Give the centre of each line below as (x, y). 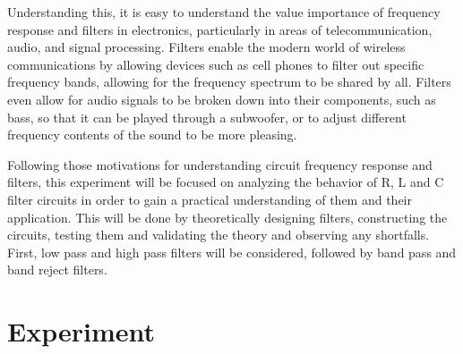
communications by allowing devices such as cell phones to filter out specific (216, 64)
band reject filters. (57, 270)
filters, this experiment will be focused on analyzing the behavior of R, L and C (226, 182)
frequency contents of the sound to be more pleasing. (152, 135)
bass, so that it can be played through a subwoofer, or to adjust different (207, 117)
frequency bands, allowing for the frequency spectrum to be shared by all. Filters (229, 82)
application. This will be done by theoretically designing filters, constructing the (227, 217)
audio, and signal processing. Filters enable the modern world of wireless (206, 47)
